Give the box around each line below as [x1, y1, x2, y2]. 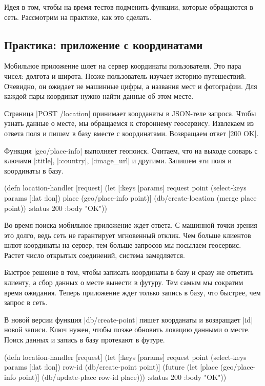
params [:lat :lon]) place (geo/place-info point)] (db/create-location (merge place [4, 192, 257, 203]
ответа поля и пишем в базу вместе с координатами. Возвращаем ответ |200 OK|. [4, 127, 259, 138]
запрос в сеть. [4, 297, 48, 308]
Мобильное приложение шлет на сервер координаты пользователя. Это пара [4, 60, 241, 71]
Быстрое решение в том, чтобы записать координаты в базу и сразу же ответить [4, 267, 254, 277]
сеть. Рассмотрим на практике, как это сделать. [4, 11, 152, 22]
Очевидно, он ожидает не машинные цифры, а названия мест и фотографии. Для [4, 80, 257, 91]
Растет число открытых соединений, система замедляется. [4, 249, 185, 260]
